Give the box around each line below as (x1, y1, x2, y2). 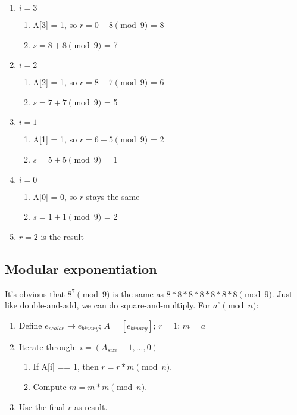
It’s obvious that (5, 287, 65, 299)
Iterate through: (18, 340, 77, 352)
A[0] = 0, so (33, 190, 77, 202)
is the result (40, 230, 84, 242)
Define (18, 319, 42, 331)
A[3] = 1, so (33, 18, 77, 30)
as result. (74, 400, 108, 413)
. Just (271, 287, 293, 299)
